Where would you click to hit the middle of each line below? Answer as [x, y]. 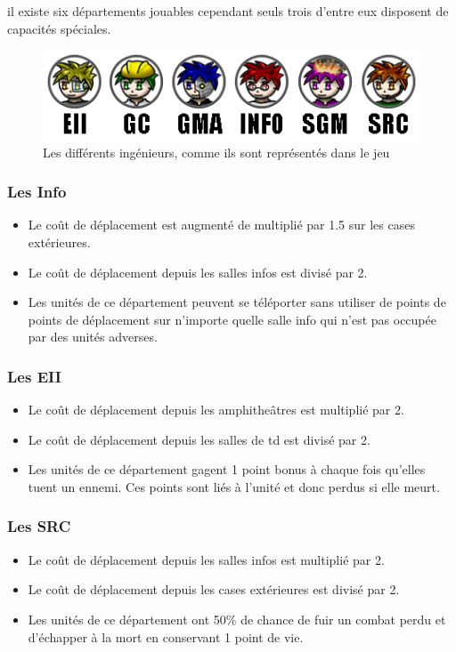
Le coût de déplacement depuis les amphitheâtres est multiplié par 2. [216, 410]
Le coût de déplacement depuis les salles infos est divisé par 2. [198, 272]
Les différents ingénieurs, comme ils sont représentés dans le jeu [216, 152]
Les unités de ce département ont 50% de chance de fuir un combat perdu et [237, 619]
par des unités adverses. [93, 337]
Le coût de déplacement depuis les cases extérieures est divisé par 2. [214, 589]
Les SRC [39, 526]
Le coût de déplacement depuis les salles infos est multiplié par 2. [206, 559]
